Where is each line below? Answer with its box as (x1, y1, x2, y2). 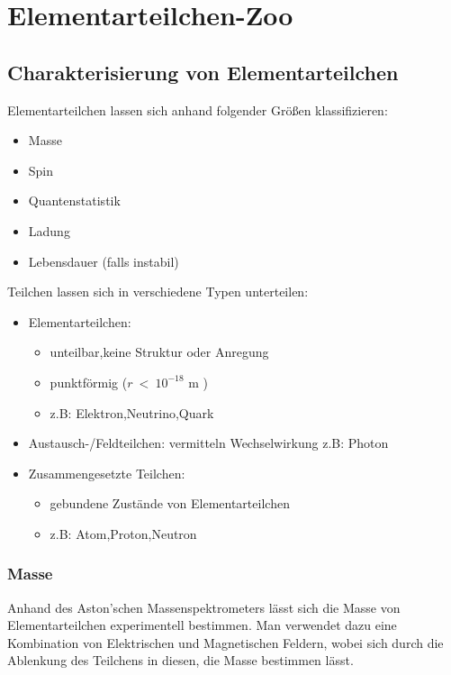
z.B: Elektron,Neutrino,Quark (50, 403, 214, 422)
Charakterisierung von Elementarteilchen (7, 58, 399, 86)
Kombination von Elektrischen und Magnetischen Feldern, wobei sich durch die (7, 633, 444, 652)
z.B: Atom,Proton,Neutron (50, 524, 197, 543)
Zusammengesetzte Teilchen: (28, 463, 185, 482)
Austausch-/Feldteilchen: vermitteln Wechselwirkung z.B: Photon (28, 433, 389, 452)
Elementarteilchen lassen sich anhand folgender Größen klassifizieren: (7, 100, 388, 119)
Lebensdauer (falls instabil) (28, 251, 179, 270)
